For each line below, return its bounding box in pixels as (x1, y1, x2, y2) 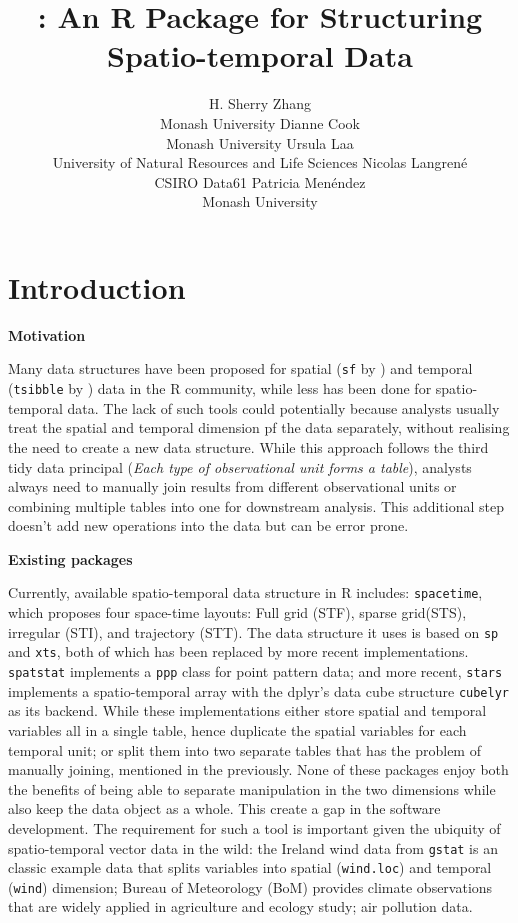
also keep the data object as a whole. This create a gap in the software (8, 798, 441, 819)
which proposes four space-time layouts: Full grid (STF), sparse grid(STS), (8, 602, 467, 623)
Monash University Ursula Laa (166, 132, 354, 153)
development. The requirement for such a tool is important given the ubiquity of (8, 817, 501, 838)
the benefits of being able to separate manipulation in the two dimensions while (8, 778, 496, 799)
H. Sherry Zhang (209, 93, 311, 114)
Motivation (8, 324, 86, 345)
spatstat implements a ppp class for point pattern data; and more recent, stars (8, 661, 503, 682)
